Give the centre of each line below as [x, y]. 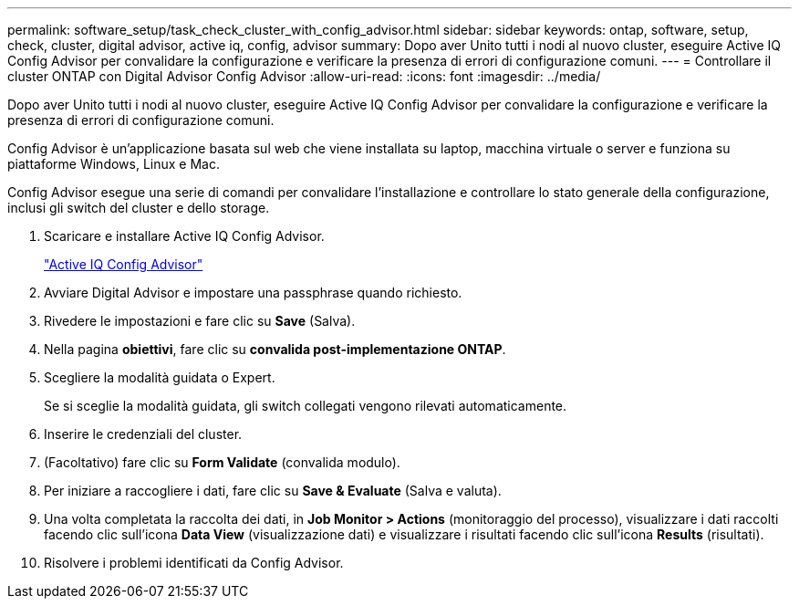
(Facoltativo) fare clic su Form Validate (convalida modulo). [222, 462]
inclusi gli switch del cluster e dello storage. [139, 208]
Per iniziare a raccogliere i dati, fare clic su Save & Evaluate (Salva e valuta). [273, 491]
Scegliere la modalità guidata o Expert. [160, 377]
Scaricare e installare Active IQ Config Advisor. [184, 236]
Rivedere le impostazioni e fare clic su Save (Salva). [200, 321]
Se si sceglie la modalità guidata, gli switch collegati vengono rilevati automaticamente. [306, 406]
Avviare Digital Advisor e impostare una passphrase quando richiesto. [253, 293]
